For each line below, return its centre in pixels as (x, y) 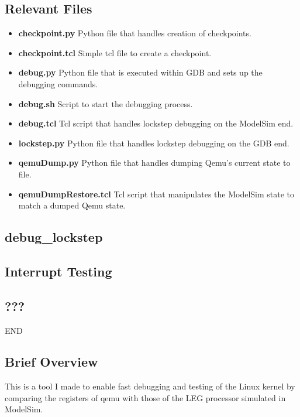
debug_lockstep (54, 237)
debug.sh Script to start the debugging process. (106, 103)
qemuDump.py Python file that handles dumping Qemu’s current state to (154, 163)
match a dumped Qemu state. (72, 205)
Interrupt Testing (58, 271)
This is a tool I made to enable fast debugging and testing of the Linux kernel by (150, 386)
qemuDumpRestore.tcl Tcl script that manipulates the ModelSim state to (156, 194)
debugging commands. (58, 83)
